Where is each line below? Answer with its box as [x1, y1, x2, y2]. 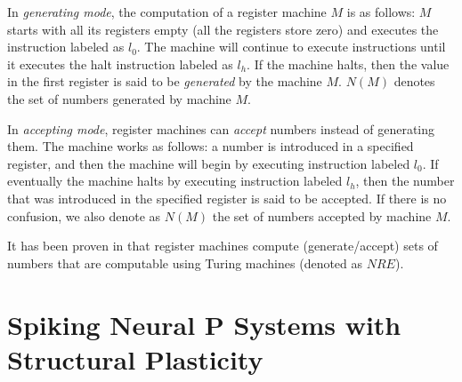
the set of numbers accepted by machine [212, 206, 432, 225]
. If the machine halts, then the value [247, 54, 450, 73]
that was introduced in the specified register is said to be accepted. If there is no [7, 188, 447, 207]
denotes [393, 72, 435, 91]
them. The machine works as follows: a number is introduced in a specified [7, 137, 414, 155]
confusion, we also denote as [7, 206, 161, 225]
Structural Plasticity [7, 340, 263, 377]
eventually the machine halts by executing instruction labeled [7, 171, 343, 190]
